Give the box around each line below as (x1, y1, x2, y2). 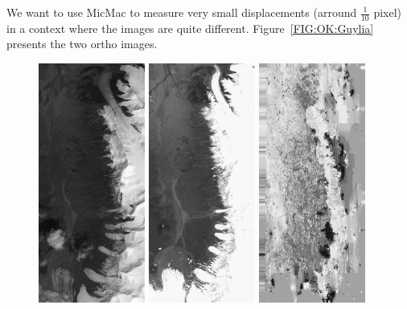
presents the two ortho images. (6, 35, 158, 52)
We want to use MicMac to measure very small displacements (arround (6, 4, 357, 20)
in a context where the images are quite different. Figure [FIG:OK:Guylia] (6, 19, 374, 36)
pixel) (373, 4, 402, 20)
